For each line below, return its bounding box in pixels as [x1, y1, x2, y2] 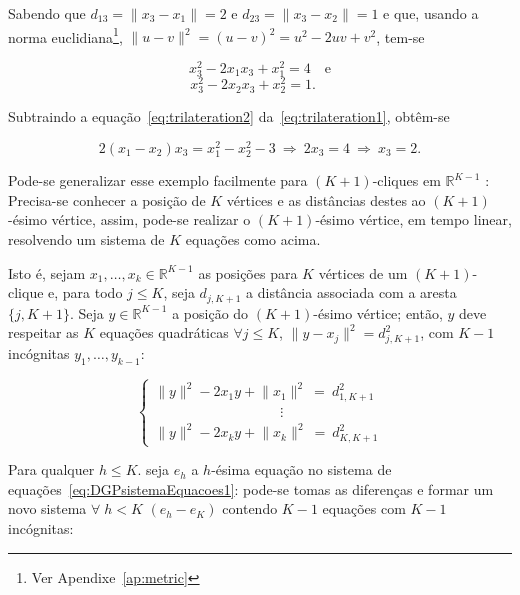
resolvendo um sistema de [8, 228, 165, 249]
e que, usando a [383, 3, 479, 23]
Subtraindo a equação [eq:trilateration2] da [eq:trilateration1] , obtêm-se [8, 106, 450, 127]
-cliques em [372, 170, 441, 191]
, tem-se [376, 26, 425, 47]
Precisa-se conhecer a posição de [8, 189, 206, 210]
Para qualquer [8, 459, 95, 480]
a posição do [172, 302, 249, 323]
